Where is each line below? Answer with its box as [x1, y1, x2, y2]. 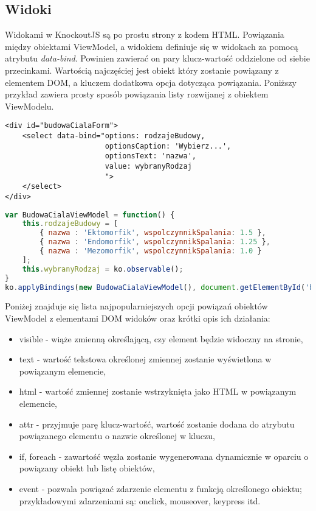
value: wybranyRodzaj [105, 161, 192, 171]
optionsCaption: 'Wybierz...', [105, 141, 232, 150]
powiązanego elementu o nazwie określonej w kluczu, [19, 429, 215, 442]
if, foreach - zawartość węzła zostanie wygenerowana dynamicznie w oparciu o [19, 449, 309, 462]
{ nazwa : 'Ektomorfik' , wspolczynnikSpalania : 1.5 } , [39, 228, 266, 238]
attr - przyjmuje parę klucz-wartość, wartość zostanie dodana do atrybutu [19, 417, 295, 430]
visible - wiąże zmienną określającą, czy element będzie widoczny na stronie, [19, 332, 303, 345]
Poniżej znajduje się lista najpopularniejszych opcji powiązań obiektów [5, 300, 268, 312]
